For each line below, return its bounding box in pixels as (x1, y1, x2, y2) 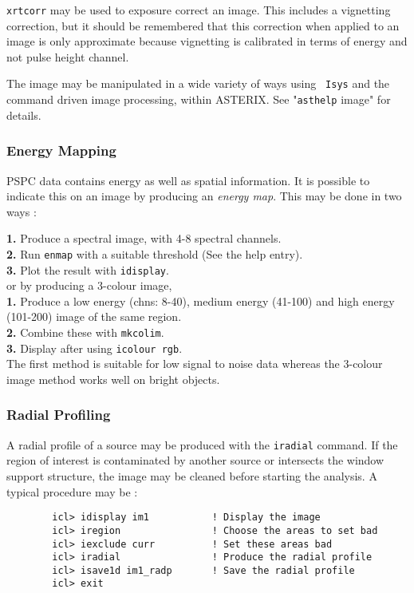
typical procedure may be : (6, 483, 138, 500)
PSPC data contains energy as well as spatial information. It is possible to (6, 172, 370, 188)
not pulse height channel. (6, 48, 129, 65)
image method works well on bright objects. (6, 370, 220, 387)
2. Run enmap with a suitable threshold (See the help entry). (6, 245, 303, 262)
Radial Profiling (6, 405, 111, 425)
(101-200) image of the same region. (6, 308, 182, 325)
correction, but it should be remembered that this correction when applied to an (6, 17, 400, 34)
